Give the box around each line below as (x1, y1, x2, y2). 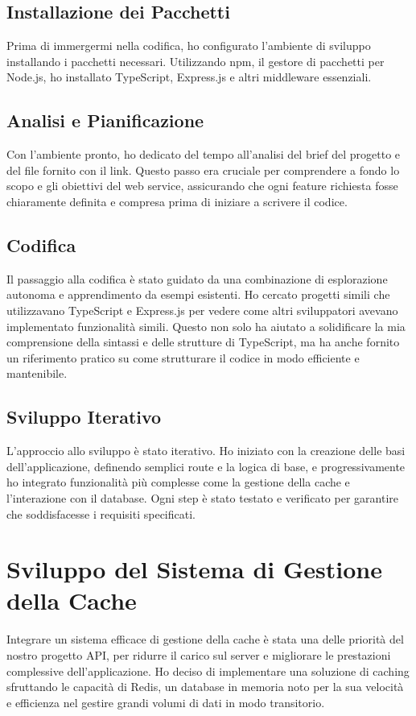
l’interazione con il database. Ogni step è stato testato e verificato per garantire (6, 489, 398, 506)
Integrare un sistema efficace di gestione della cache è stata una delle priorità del (6, 631, 404, 648)
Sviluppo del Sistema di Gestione (6, 553, 382, 586)
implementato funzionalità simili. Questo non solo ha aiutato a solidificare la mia (6, 317, 406, 334)
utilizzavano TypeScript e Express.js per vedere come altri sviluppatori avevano (6, 301, 398, 318)
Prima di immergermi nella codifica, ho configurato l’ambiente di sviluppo (6, 37, 371, 54)
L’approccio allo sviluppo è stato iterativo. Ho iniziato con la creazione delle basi (6, 442, 406, 459)
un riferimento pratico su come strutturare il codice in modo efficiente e (6, 349, 360, 366)
